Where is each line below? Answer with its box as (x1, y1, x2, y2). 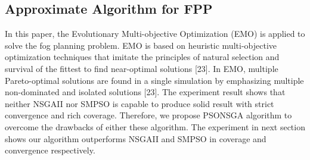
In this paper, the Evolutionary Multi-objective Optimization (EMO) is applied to (5, 27, 305, 40)
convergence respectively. (5, 144, 95, 156)
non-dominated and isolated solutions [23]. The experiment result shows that (5, 86, 286, 98)
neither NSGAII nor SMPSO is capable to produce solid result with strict (5, 97, 274, 109)
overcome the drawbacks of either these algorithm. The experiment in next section (5, 120, 305, 133)
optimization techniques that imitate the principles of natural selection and (5, 51, 280, 63)
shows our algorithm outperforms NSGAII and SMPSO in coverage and (5, 132, 266, 145)
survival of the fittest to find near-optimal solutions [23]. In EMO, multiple (5, 62, 278, 74)
